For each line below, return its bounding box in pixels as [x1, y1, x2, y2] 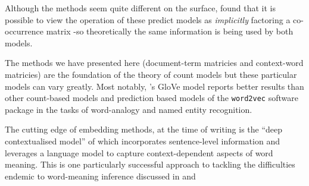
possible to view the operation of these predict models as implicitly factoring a [5, 13, 291, 26]
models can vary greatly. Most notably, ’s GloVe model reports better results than [5, 80, 304, 92]
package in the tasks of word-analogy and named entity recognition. [5, 103, 252, 115]
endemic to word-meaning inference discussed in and [5, 169, 196, 182]
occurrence [5, 25, 44, 37]
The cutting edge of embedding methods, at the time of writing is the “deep [5, 123, 283, 135]
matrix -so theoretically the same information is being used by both [46, 25, 294, 37]
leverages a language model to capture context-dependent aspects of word [5, 146, 273, 159]
